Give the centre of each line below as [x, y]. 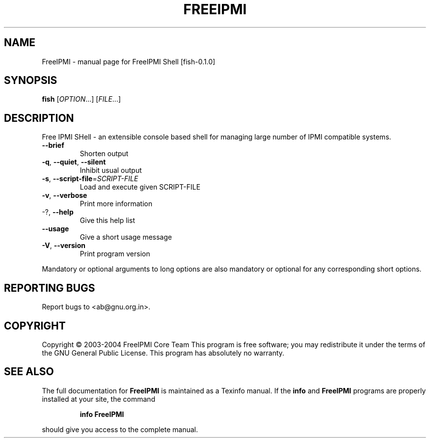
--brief [53, 145]
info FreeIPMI [102, 414]
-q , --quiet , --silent [74, 162]
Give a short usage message [126, 237]
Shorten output [104, 154]
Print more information [116, 204]
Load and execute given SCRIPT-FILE [140, 187]
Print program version [115, 254]
